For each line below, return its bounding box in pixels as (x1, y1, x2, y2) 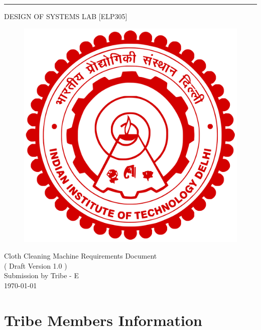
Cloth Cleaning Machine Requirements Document (4, 251, 157, 261)
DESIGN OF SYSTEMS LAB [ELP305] (4, 11, 127, 21)
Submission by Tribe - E (4, 270, 79, 281)
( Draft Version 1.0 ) (4, 260, 67, 271)
